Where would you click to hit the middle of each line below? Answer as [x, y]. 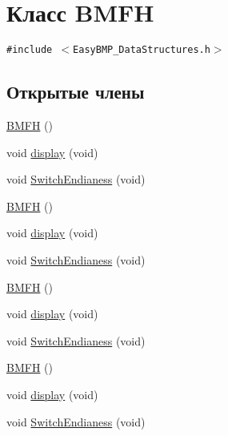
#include [30, 50]
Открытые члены [76, 92]
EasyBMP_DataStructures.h [142, 50]
